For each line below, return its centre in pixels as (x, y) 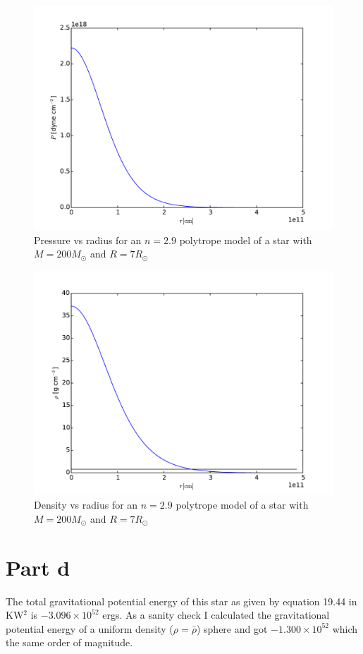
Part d (38, 567)
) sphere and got (232, 628)
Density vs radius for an (86, 505)
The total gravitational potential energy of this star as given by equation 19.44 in (181, 601)
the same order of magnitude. (69, 642)
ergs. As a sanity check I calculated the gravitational (216, 615)
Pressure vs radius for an (88, 240)
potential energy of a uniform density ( (90, 628)
